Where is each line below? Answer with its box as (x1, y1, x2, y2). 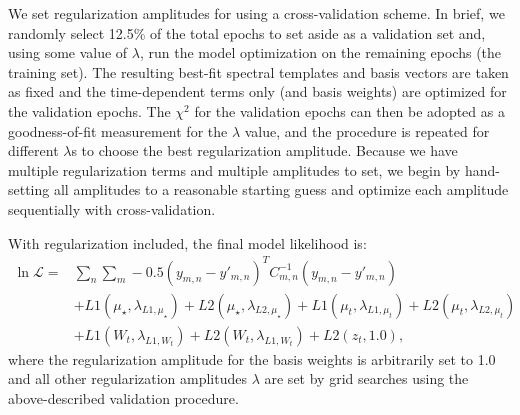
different (8, 140, 59, 161)
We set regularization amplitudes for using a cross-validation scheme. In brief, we (8, 3, 505, 23)
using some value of (8, 42, 128, 63)
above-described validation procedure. (8, 387, 239, 408)
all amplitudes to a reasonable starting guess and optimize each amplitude (53, 179, 509, 200)
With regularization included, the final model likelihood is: (8, 232, 367, 253)
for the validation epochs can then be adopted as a (194, 100, 505, 121)
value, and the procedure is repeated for (244, 120, 490, 141)
